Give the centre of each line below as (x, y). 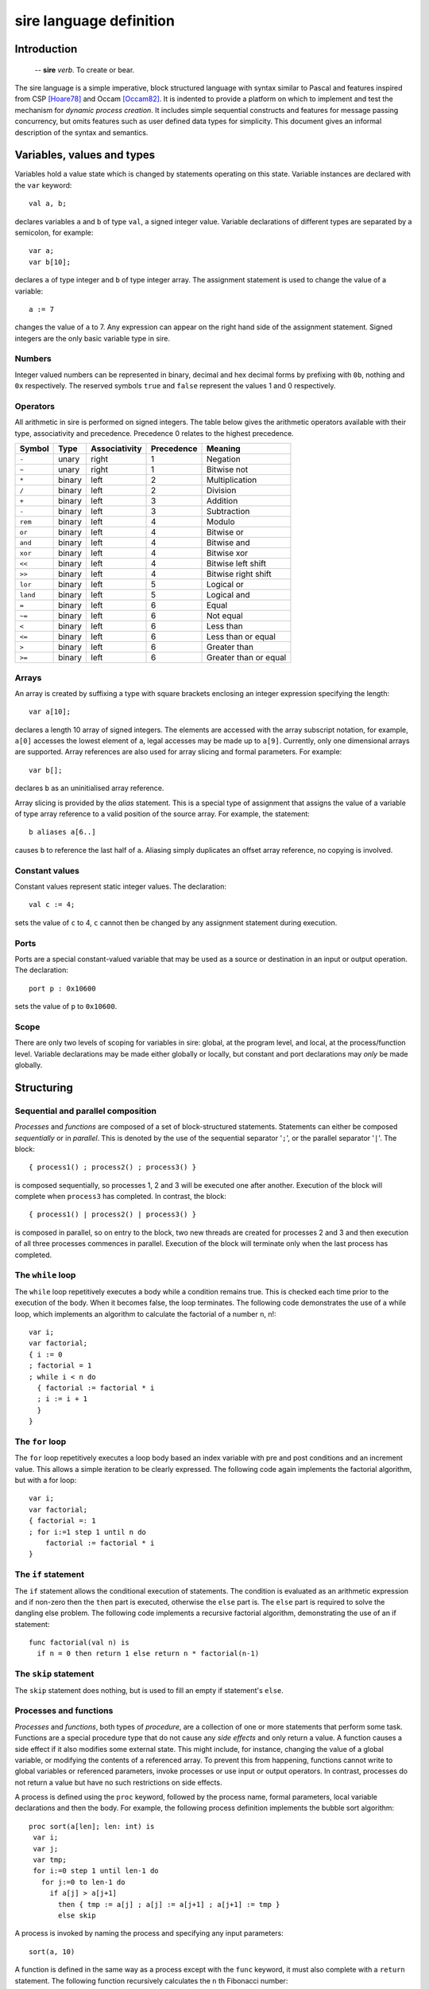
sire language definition (95, 21)
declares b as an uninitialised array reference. (89, 788)
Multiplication (232, 480)
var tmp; (50, 1860)
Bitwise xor (227, 553)
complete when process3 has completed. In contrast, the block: (120, 1197)
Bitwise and (228, 543)
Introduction (46, 49)
